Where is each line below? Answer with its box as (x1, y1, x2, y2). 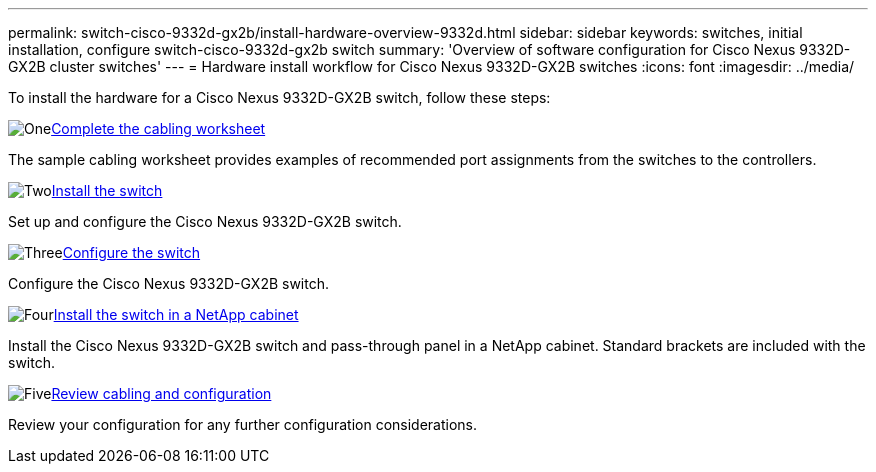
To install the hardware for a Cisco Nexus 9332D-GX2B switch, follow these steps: (8, 89, 551, 106)
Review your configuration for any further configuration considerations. (8, 416, 477, 433)
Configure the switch (62, 244, 201, 261)
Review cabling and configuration (51, 385, 272, 402)
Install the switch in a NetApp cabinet (53, 306, 299, 323)
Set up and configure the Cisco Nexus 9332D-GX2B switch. (8, 213, 402, 230)
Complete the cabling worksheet (51, 120, 266, 137)
